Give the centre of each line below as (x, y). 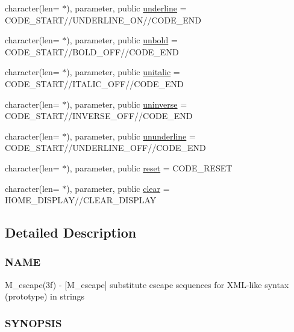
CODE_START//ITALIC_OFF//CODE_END (94, 83)
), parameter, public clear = (118, 188)
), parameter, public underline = (127, 8)
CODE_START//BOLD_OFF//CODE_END (92, 51)
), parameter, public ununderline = (131, 136)
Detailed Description (71, 232)
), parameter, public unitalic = (123, 72)
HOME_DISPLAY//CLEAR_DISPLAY (81, 200)
